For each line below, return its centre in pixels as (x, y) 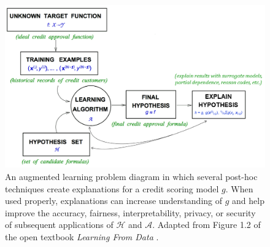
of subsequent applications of (59, 225)
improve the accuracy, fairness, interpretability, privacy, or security (130, 212)
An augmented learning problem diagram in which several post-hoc (131, 176)
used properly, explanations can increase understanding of (114, 201)
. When (239, 188)
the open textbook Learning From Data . (82, 236)
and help (248, 201)
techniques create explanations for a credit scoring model (112, 188)
